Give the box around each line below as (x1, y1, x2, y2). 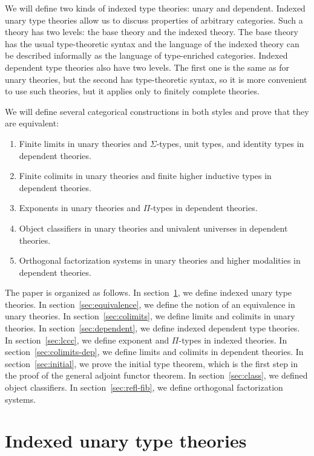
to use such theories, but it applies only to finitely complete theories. (5, 85, 260, 97)
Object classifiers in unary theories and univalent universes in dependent (19, 221, 288, 234)
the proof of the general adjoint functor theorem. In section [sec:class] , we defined (5, 369, 308, 382)
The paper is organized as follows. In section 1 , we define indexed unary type (5, 286, 292, 299)
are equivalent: (5, 117, 59, 129)
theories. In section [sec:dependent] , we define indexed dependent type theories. (5, 322, 300, 334)
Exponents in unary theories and (19, 201, 141, 214)
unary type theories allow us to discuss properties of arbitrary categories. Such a (5, 13, 303, 26)
